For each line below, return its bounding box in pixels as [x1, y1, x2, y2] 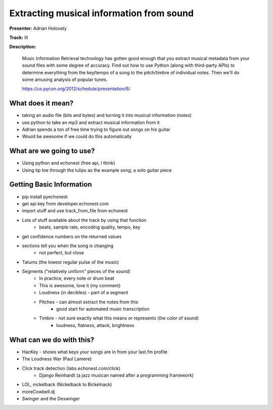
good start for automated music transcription [56, 306, 150, 312]
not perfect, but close [39, 250, 84, 256]
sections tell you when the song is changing [22, 243, 114, 249]
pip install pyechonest [22, 194, 68, 200]
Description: [9, 43, 36, 50]
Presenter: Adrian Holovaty [9, 25, 67, 31]
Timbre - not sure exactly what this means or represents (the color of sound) [39, 315, 199, 321]
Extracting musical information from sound [9, 8, 194, 19]
